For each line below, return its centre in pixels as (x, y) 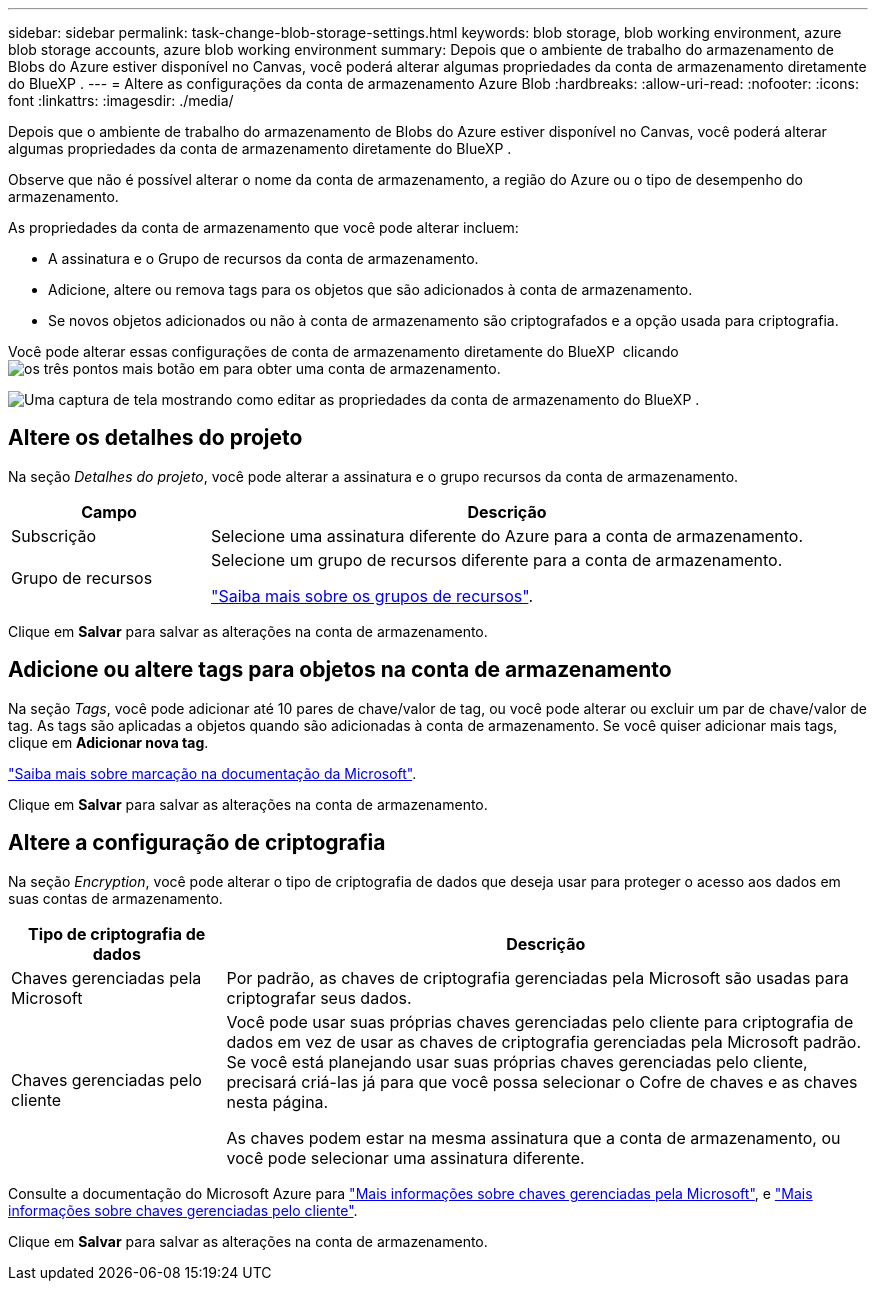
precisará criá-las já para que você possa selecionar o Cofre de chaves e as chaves (542, 1081)
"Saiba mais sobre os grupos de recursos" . (372, 595)
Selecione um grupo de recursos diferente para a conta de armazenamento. (497, 559)
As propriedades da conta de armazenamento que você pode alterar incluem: (263, 227)
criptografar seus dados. (319, 997)
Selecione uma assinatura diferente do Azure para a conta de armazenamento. (507, 535)
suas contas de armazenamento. (115, 898)
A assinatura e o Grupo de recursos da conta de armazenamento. (263, 258)
